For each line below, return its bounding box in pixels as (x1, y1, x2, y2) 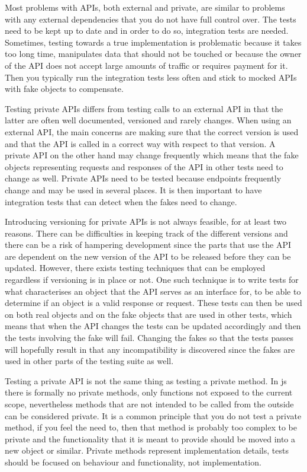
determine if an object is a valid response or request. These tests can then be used (5, 296, 302, 309)
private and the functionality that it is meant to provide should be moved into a (5, 432, 296, 445)
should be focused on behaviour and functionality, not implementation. (5, 455, 261, 468)
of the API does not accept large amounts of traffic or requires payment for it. (5, 59, 288, 71)
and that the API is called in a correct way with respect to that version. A (5, 137, 276, 149)
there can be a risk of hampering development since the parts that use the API (5, 238, 292, 251)
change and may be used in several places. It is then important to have (5, 183, 262, 196)
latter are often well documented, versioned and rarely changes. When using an (5, 114, 292, 126)
